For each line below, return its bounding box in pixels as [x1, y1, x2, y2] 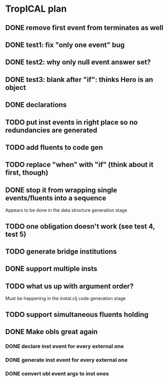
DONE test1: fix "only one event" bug [5, 40, 125, 49]
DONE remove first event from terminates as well [5, 23, 164, 32]
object [5, 83, 26, 92]
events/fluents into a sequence [5, 194, 106, 202]
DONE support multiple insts [5, 264, 98, 273]
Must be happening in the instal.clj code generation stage [5, 295, 126, 302]
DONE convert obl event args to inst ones [5, 370, 109, 377]
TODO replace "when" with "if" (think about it [5, 160, 154, 169]
